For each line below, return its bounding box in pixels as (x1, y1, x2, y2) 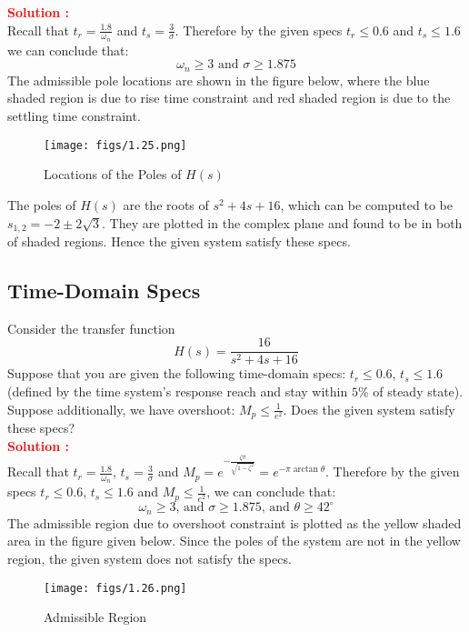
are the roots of (123, 195, 209, 214)
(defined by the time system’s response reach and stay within (7, 382, 348, 400)
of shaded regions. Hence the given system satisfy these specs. (7, 231, 351, 250)
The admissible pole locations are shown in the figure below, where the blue (7, 70, 430, 89)
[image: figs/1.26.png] (44, 581, 187, 595)
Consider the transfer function (7, 318, 175, 337)
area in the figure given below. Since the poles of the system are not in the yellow (7, 531, 461, 550)
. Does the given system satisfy (283, 399, 455, 418)
